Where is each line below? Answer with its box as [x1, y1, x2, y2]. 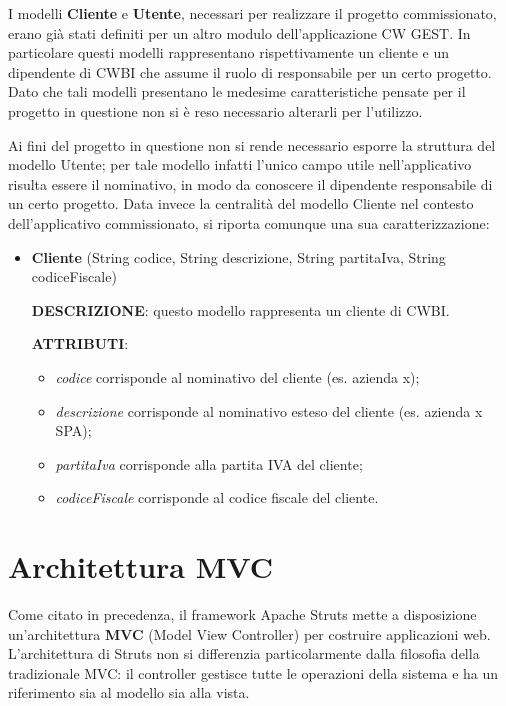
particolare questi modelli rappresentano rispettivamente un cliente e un [8, 42, 450, 63]
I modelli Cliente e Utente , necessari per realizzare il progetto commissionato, [8, 3, 497, 23]
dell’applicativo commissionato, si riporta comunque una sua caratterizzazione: [8, 212, 490, 233]
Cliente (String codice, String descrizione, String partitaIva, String [31, 246, 446, 267]
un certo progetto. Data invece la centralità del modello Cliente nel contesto [8, 193, 474, 214]
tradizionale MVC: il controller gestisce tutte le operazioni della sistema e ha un [8, 662, 499, 683]
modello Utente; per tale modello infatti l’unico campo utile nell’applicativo [8, 154, 472, 175]
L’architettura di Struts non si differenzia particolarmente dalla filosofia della [8, 643, 480, 664]
